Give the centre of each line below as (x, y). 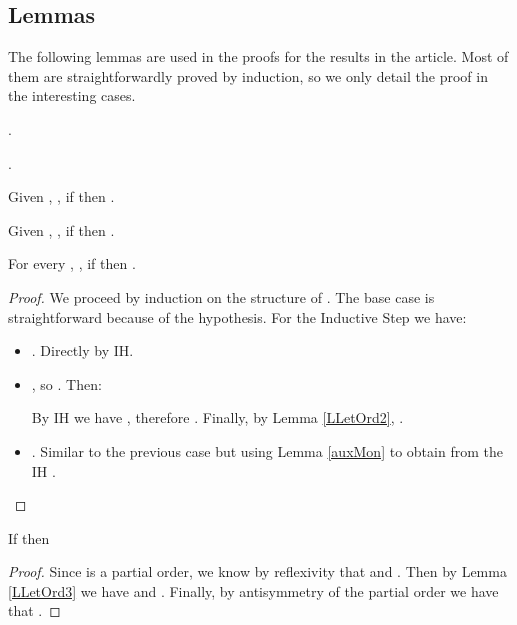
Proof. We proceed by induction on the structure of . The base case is (221, 296)
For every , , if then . (72, 263)
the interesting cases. (72, 95)
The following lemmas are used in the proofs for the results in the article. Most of (258, 56)
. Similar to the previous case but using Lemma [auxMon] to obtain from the (267, 450)
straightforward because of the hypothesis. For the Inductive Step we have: (237, 316)
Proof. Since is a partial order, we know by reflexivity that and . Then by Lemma (257, 571)
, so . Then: (66, 383)
